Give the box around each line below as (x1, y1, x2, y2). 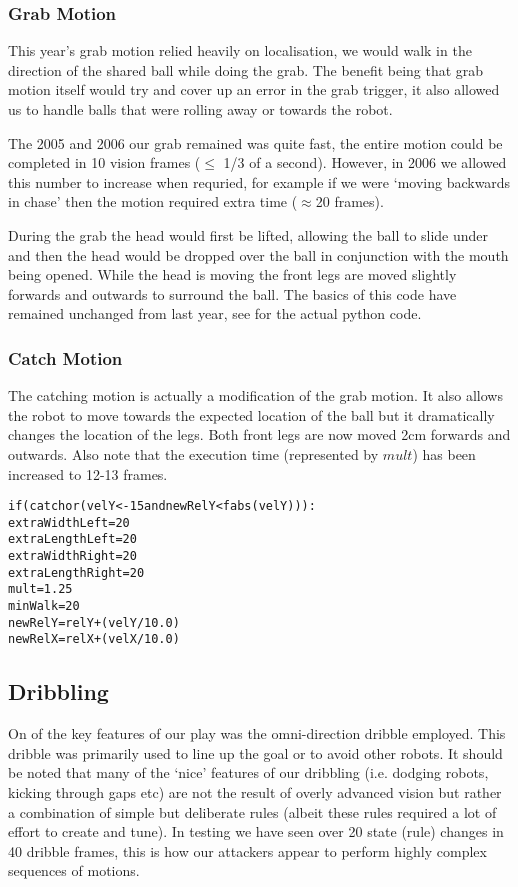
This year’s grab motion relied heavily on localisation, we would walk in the (8, 40, 472, 61)
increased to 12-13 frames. (8, 463, 168, 484)
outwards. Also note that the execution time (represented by (8, 443, 379, 464)
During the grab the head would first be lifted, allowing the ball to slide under (8, 224, 489, 245)
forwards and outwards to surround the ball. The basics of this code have (8, 283, 457, 304)
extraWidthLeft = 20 (8, 515, 130, 530)
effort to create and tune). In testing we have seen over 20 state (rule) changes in (8, 821, 504, 842)
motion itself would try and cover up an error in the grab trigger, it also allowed (8, 79, 500, 100)
